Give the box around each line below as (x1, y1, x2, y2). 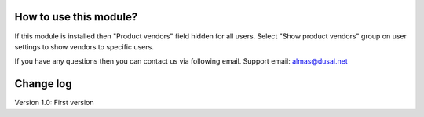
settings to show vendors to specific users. (14, 42, 155, 51)
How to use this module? (14, 10, 138, 24)
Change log (14, 77, 72, 90)
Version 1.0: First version (14, 98, 94, 108)
